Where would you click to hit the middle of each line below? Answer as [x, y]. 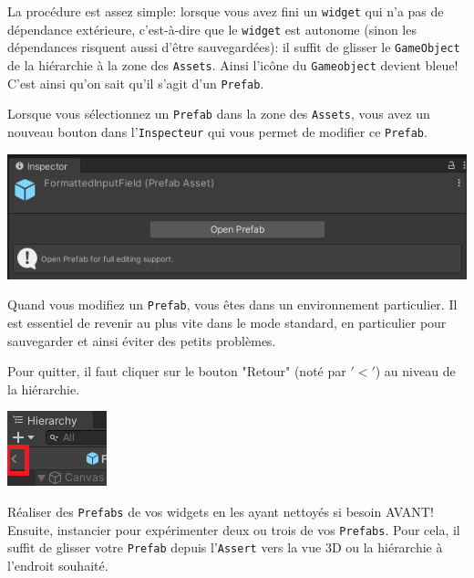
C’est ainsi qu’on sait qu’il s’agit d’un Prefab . [136, 83]
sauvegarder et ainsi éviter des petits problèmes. [142, 340]
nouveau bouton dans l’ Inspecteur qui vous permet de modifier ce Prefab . [217, 131]
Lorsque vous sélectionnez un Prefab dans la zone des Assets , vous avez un [219, 114]
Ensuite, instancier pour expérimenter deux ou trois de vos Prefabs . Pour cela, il [234, 529]
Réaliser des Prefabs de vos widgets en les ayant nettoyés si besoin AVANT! [221, 511]
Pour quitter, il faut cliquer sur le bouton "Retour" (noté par [177, 371]
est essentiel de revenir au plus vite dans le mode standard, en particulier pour [227, 322]
